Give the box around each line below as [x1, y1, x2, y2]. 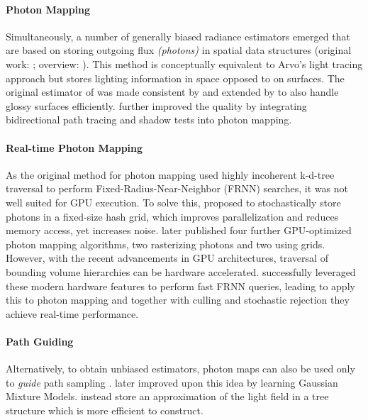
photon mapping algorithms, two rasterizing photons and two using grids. [6, 236, 325, 251]
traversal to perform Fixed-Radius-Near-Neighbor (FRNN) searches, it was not [6, 181, 348, 196]
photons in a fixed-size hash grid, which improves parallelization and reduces [6, 209, 339, 223]
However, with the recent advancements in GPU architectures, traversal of [6, 250, 328, 265]
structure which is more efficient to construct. [6, 402, 203, 417]
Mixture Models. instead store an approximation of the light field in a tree [6, 389, 329, 404]
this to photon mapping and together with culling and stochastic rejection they [6, 292, 350, 307]
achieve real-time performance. [6, 306, 139, 321]
